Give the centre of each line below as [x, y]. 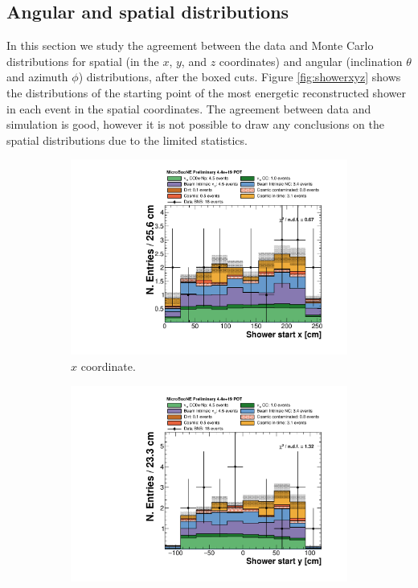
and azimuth [37, 77]
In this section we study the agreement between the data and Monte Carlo [190, 45]
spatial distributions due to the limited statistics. [127, 140]
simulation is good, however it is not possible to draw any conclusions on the [195, 124]
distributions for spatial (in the [83, 61]
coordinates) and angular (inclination [311, 61]
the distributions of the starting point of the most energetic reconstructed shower [206, 92]
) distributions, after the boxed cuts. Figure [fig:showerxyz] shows [240, 77]
